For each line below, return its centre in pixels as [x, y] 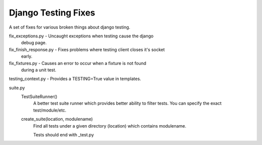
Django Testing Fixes [52, 13]
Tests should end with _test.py [64, 135]
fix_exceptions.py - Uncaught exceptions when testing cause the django [81, 36]
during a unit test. [39, 70]
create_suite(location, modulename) [57, 119]
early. [27, 56]
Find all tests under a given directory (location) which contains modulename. [110, 126]
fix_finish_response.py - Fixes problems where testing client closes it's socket [87, 49]
